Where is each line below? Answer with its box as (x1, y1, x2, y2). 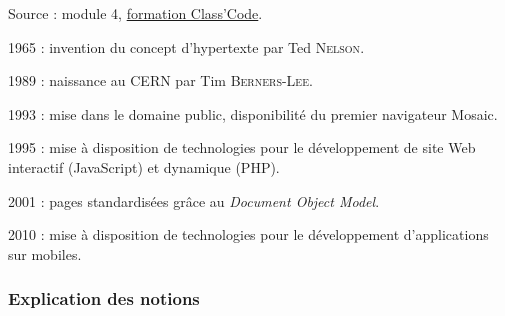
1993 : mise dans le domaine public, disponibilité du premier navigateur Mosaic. (8, 103, 498, 124)
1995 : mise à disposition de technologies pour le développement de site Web (8, 137, 476, 158)
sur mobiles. (8, 243, 82, 264)
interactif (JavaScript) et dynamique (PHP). (8, 156, 280, 177)
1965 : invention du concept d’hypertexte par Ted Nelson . (8, 36, 365, 57)
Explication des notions (8, 286, 200, 311)
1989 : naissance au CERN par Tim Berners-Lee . (8, 70, 313, 91)
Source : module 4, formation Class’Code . (8, 3, 263, 23)
